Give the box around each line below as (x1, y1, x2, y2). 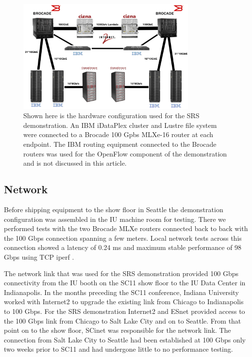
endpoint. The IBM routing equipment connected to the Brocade (23, 139, 217, 149)
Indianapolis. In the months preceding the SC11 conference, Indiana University (4, 287, 239, 297)
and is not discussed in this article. (23, 158, 127, 168)
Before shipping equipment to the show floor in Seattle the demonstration (4, 204, 223, 214)
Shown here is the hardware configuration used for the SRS (23, 110, 200, 121)
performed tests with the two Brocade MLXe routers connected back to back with (4, 223, 248, 233)
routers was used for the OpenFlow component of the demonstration (23, 148, 227, 158)
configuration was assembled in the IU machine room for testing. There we (4, 214, 226, 224)
